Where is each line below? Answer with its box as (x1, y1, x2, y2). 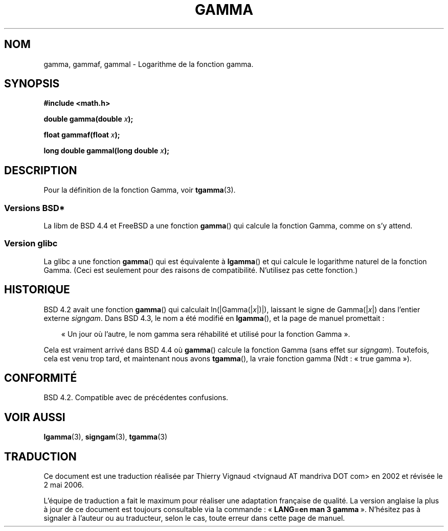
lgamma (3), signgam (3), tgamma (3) (43, 432, 168, 442)
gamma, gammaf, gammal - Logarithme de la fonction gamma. (43, 59, 254, 68)
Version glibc (4, 238, 58, 249)
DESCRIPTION (4, 164, 77, 177)
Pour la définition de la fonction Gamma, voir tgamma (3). (43, 186, 236, 195)
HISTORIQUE (4, 283, 70, 296)
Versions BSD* (4, 202, 65, 213)
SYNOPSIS (4, 77, 60, 90)
